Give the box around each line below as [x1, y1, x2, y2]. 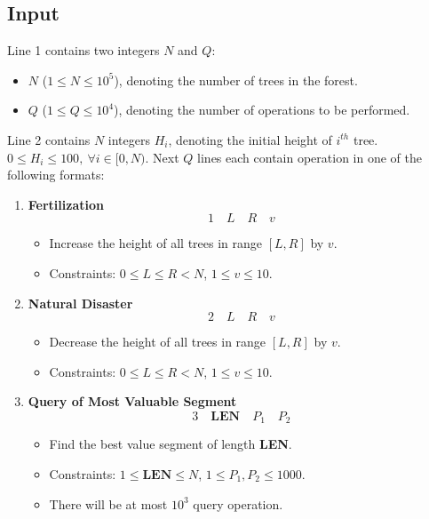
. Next [145, 148, 179, 166]
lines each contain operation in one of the [197, 148, 422, 166]
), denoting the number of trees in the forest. [114, 70, 358, 89]
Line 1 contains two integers [7, 41, 160, 60]
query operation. [193, 494, 283, 513]
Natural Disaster [28, 293, 133, 312]
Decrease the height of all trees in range [49, 332, 266, 351]
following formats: [7, 165, 105, 184]
